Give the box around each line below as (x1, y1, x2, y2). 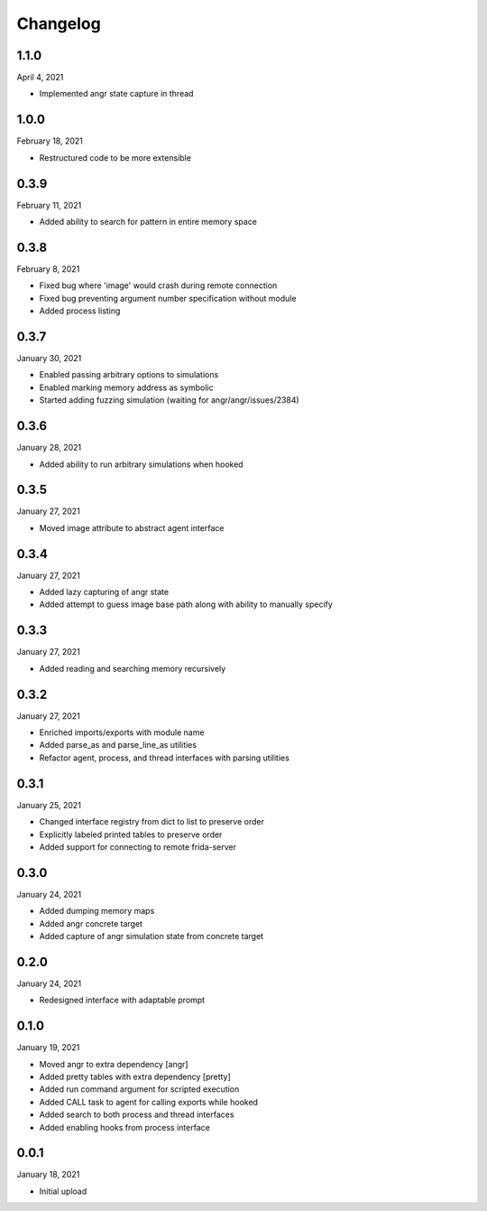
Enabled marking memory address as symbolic (39, 382, 214, 393)
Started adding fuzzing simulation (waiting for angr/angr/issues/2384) (39, 395, 299, 405)
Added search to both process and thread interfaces (39, 1109, 234, 1120)
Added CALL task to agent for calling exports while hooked (39, 1096, 259, 1107)
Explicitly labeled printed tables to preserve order (39, 829, 223, 840)
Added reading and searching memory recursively (39, 663, 226, 674)
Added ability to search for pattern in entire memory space (39, 217, 257, 228)
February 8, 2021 (16, 263, 80, 275)
